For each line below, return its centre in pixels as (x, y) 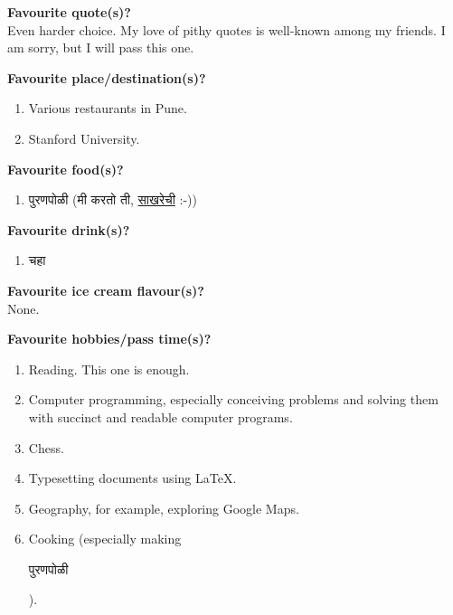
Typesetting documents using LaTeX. (132, 478)
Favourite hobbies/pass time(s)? (109, 339)
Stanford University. (84, 138)
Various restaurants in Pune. (108, 108)
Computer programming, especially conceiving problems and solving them (233, 399)
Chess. (46, 447)
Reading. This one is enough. (109, 369)
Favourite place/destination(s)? (107, 77)
